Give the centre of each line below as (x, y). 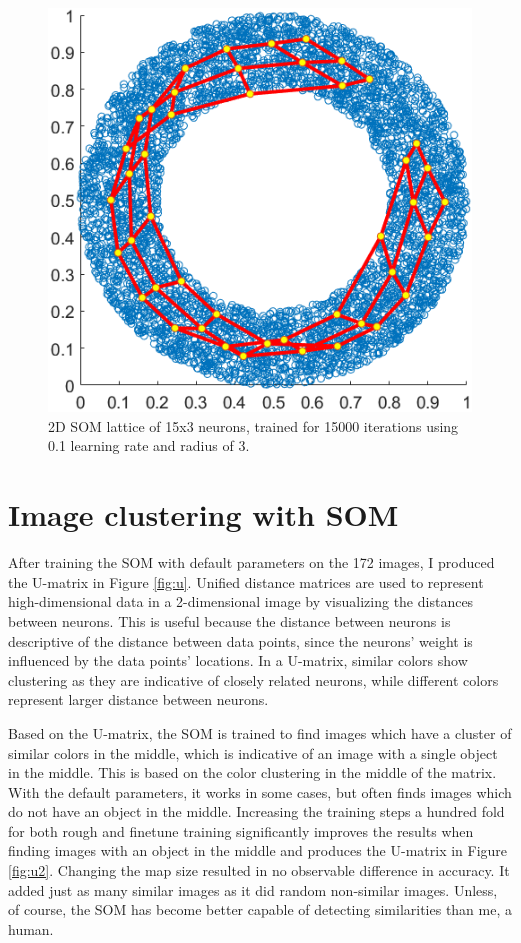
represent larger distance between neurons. (138, 699)
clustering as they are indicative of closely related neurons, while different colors (253, 679)
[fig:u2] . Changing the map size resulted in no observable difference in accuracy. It (259, 870)
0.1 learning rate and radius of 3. (149, 445)
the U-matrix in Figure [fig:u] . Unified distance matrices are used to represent (246, 581)
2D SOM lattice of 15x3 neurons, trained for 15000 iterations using (253, 425)
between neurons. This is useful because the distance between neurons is (229, 620)
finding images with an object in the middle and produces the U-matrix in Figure (258, 850)
